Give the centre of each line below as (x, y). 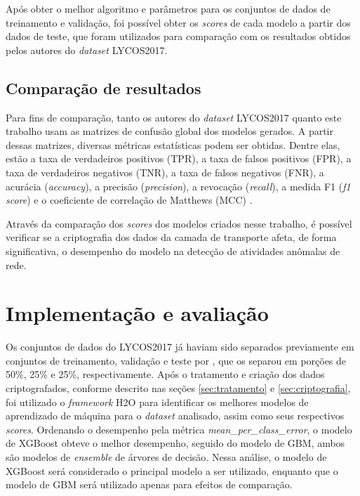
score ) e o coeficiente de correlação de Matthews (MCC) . (129, 200)
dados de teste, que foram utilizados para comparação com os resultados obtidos (178, 36)
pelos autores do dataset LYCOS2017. (87, 50)
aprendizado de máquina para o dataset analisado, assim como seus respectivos (175, 416)
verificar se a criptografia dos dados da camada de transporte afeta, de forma (171, 237)
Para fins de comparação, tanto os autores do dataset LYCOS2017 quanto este (174, 117)
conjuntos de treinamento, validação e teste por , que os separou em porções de (176, 360)
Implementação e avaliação (137, 313)
